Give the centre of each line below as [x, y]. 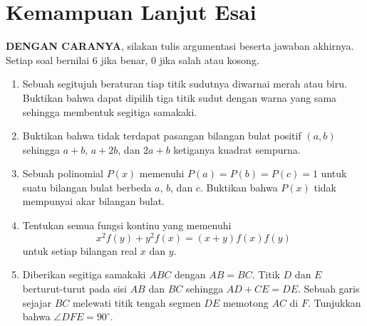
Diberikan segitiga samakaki [84, 274]
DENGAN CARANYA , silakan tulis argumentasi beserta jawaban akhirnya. [180, 46]
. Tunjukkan [334, 302]
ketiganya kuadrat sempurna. [237, 149]
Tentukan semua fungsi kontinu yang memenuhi [127, 225]
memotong [245, 302]
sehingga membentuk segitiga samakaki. [110, 111]
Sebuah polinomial [63, 173]
